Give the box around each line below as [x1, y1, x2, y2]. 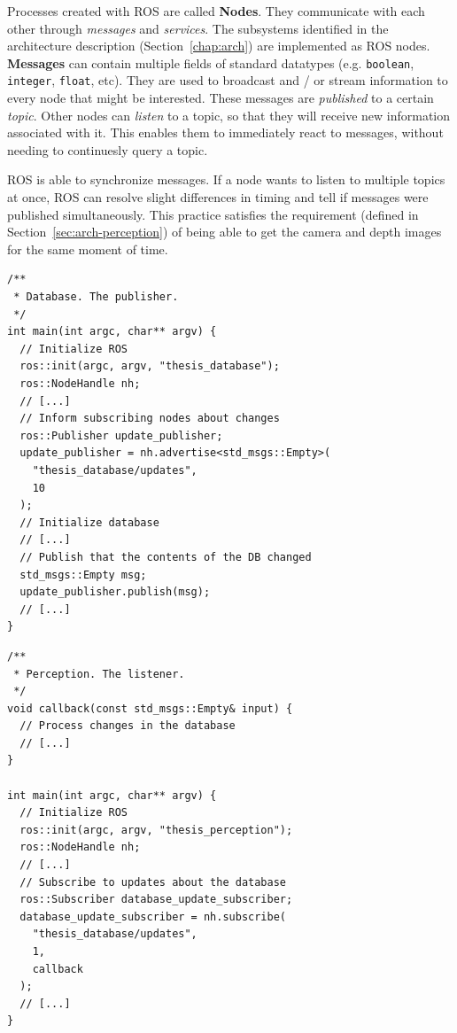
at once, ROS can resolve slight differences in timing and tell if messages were [7, 188, 429, 206]
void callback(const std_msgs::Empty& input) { [7, 702, 293, 715]
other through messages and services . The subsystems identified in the [7, 19, 389, 37]
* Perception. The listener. [13, 667, 185, 680]
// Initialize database [19, 516, 159, 529]
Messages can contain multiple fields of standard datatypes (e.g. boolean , [7, 53, 414, 72]
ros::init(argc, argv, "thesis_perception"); [19, 823, 293, 836]
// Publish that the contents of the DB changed [19, 550, 312, 563]
